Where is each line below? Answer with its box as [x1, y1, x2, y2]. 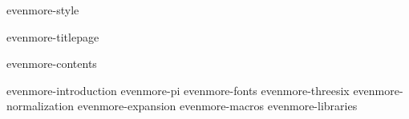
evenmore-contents [6, 55, 97, 72]
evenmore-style [6, 2, 79, 18]
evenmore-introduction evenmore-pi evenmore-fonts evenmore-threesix [6, 81, 350, 98]
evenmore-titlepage [6, 28, 99, 45]
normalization [6, 97, 75, 114]
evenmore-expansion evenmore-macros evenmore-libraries [77, 97, 358, 114]
